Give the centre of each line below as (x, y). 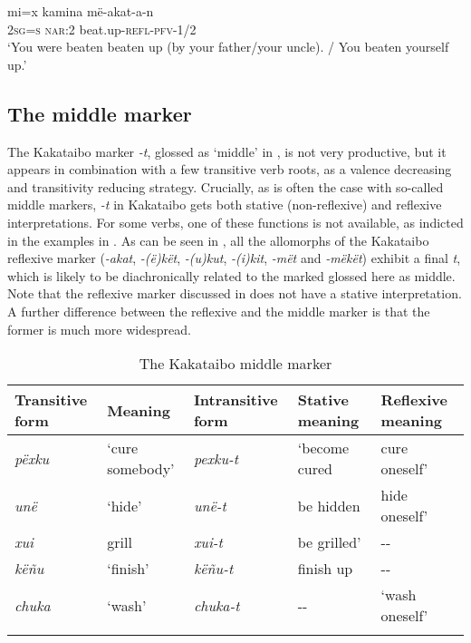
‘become (323, 448)
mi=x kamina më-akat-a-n (81, 11)
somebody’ (141, 469)
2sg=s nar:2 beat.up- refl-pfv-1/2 (102, 29)
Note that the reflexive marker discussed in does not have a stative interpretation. (235, 293)
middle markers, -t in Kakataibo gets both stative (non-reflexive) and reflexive (225, 205)
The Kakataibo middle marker (235, 364)
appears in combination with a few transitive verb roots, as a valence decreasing (230, 169)
